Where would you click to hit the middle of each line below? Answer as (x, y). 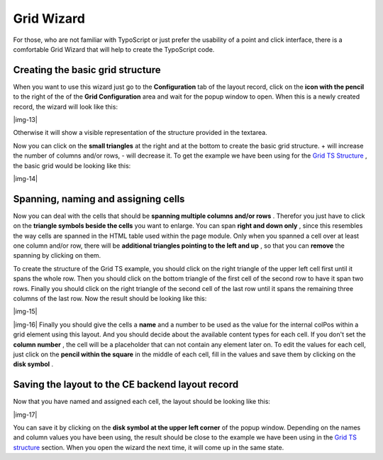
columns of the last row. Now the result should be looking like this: (110, 299)
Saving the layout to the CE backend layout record (126, 384)
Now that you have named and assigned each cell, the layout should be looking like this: (142, 402)
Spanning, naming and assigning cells (99, 199)
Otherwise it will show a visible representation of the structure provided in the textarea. (140, 133)
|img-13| (26, 120)
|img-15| (25, 312)
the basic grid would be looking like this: (72, 165)
